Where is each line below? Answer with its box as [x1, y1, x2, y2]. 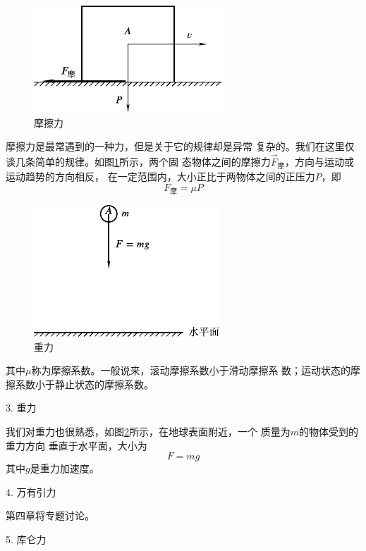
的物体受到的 [298, 423, 358, 438]
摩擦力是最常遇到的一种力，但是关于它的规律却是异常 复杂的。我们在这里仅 [6, 139, 355, 154]
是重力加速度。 [30, 461, 99, 476]
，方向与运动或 [285, 154, 355, 168]
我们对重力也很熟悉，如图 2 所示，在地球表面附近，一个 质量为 [6, 423, 291, 438]
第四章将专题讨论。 [6, 508, 94, 523]
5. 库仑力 [6, 531, 47, 546]
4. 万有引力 [6, 484, 56, 499]
